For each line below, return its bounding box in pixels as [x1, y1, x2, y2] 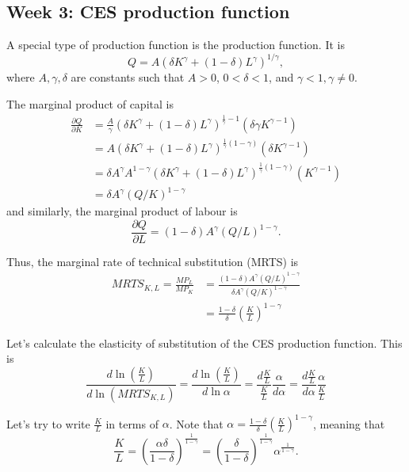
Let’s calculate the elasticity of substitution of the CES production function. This [6, 334, 403, 351]
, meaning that [312, 415, 385, 432]
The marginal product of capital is [6, 95, 174, 112]
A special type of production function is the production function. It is [6, 36, 345, 53]
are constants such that [71, 69, 185, 86]
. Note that [169, 415, 224, 432]
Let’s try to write [6, 415, 90, 432]
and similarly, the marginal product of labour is [6, 203, 238, 219]
